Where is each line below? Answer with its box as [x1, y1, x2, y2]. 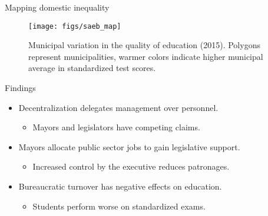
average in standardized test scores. [28, 62, 156, 74]
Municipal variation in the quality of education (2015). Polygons [28, 39, 260, 51]
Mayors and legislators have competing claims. [32, 121, 200, 133]
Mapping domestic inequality [5, 1, 110, 13]
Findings [5, 82, 36, 94]
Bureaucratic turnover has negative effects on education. [18, 180, 222, 192]
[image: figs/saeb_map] [28, 22, 121, 31]
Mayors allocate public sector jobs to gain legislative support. [18, 140, 240, 153]
